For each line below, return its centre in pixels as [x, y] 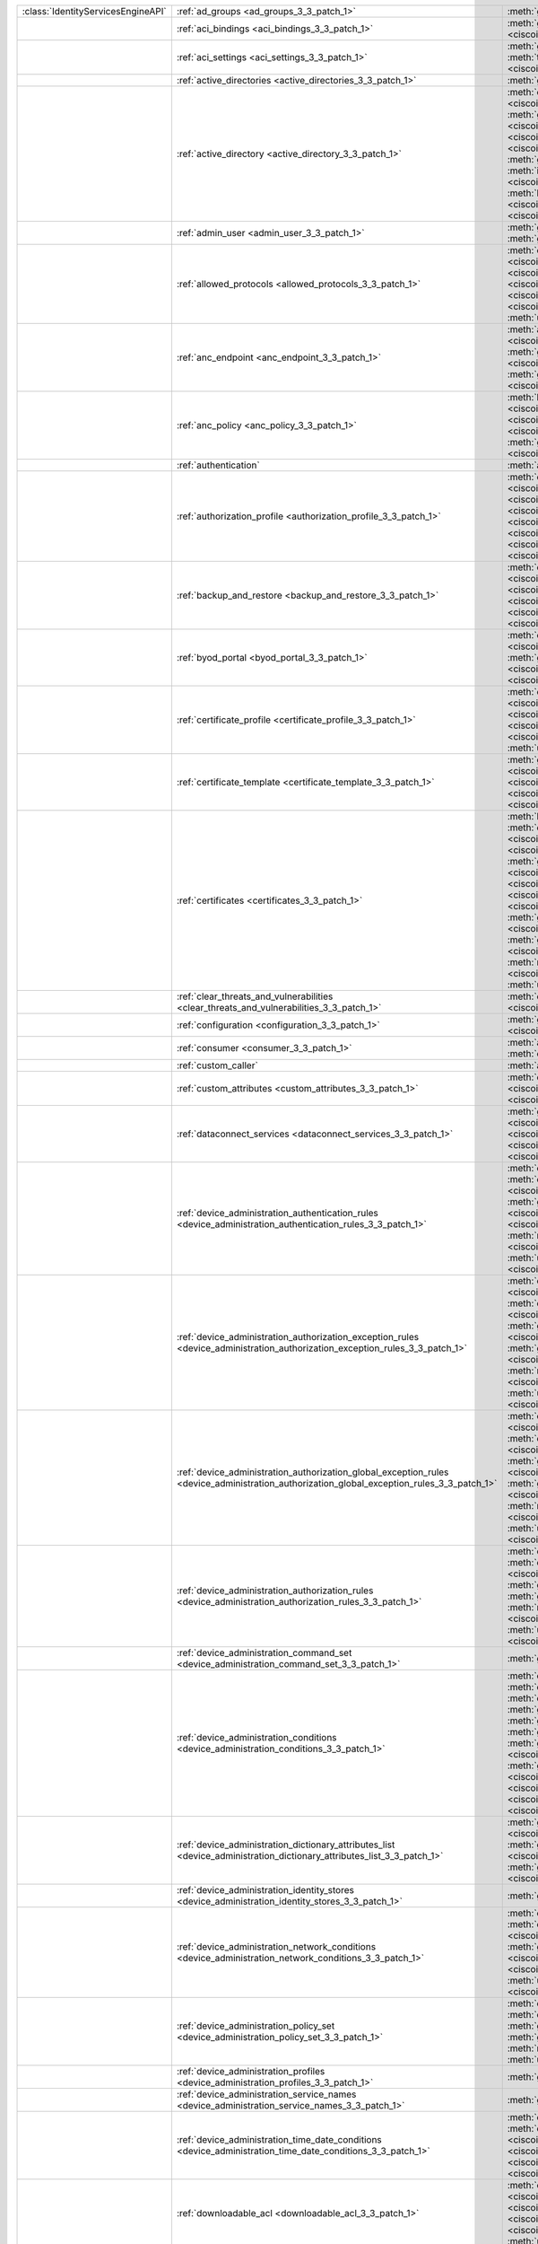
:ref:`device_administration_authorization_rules [275, 1591]
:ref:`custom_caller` [217, 1065]
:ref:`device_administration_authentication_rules [277, 1213]
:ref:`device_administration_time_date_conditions [279, 2139]
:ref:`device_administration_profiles [251, 2071]
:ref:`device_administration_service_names [266, 2094]
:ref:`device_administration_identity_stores [265, 1890]
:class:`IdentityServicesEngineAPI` [94, 11]
